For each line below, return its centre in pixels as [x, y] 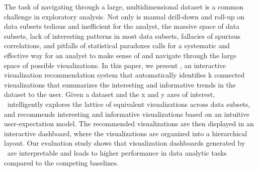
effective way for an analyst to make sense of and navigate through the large [120, 55]
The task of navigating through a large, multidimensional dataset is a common [124, 6]
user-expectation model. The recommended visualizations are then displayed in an [129, 124]
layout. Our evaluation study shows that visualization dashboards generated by [125, 143]
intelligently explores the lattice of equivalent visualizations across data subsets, [129, 104]
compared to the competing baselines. [61, 162]
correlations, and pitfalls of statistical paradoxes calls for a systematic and [117, 45]
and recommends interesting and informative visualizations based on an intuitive [127, 114]
